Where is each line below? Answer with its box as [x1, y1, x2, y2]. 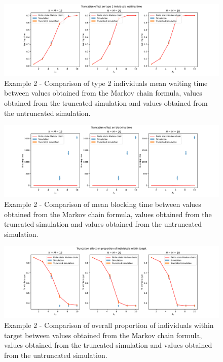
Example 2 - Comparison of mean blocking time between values [4, 198, 201, 209]
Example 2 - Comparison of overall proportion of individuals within [4, 320, 214, 330]
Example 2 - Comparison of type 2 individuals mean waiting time [4, 77, 208, 88]
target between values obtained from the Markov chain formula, [4, 329, 202, 340]
